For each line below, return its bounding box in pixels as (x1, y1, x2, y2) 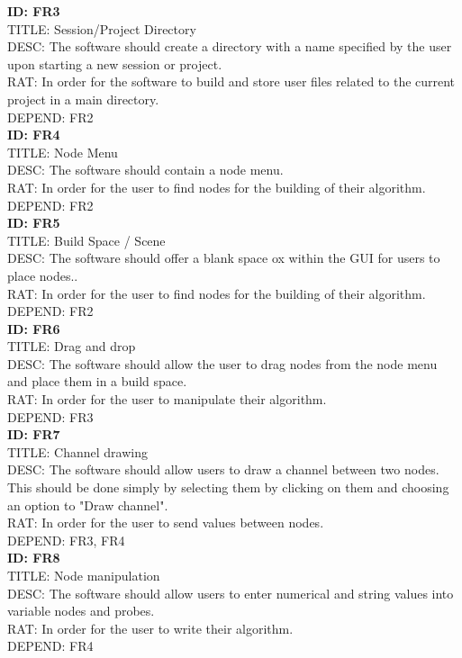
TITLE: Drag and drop (7, 337, 136, 356)
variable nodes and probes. (7, 601, 155, 620)
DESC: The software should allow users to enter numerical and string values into (7, 583, 454, 602)
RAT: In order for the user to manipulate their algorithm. (7, 390, 327, 409)
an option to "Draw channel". (7, 495, 168, 514)
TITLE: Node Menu (7, 142, 118, 161)
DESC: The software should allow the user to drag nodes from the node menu (7, 354, 438, 373)
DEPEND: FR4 (7, 636, 94, 655)
